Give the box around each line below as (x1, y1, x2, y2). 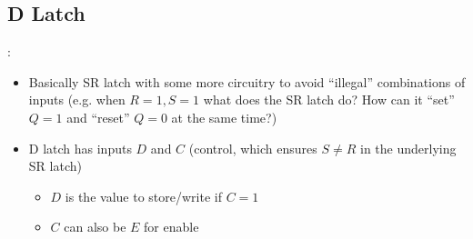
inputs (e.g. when (28, 90, 126, 109)
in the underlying (360, 138, 457, 157)
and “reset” (66, 107, 130, 126)
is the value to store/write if (65, 186, 222, 205)
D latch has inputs (28, 138, 132, 157)
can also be (64, 217, 126, 236)
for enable (144, 217, 199, 236)
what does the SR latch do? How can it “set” (203, 90, 455, 109)
